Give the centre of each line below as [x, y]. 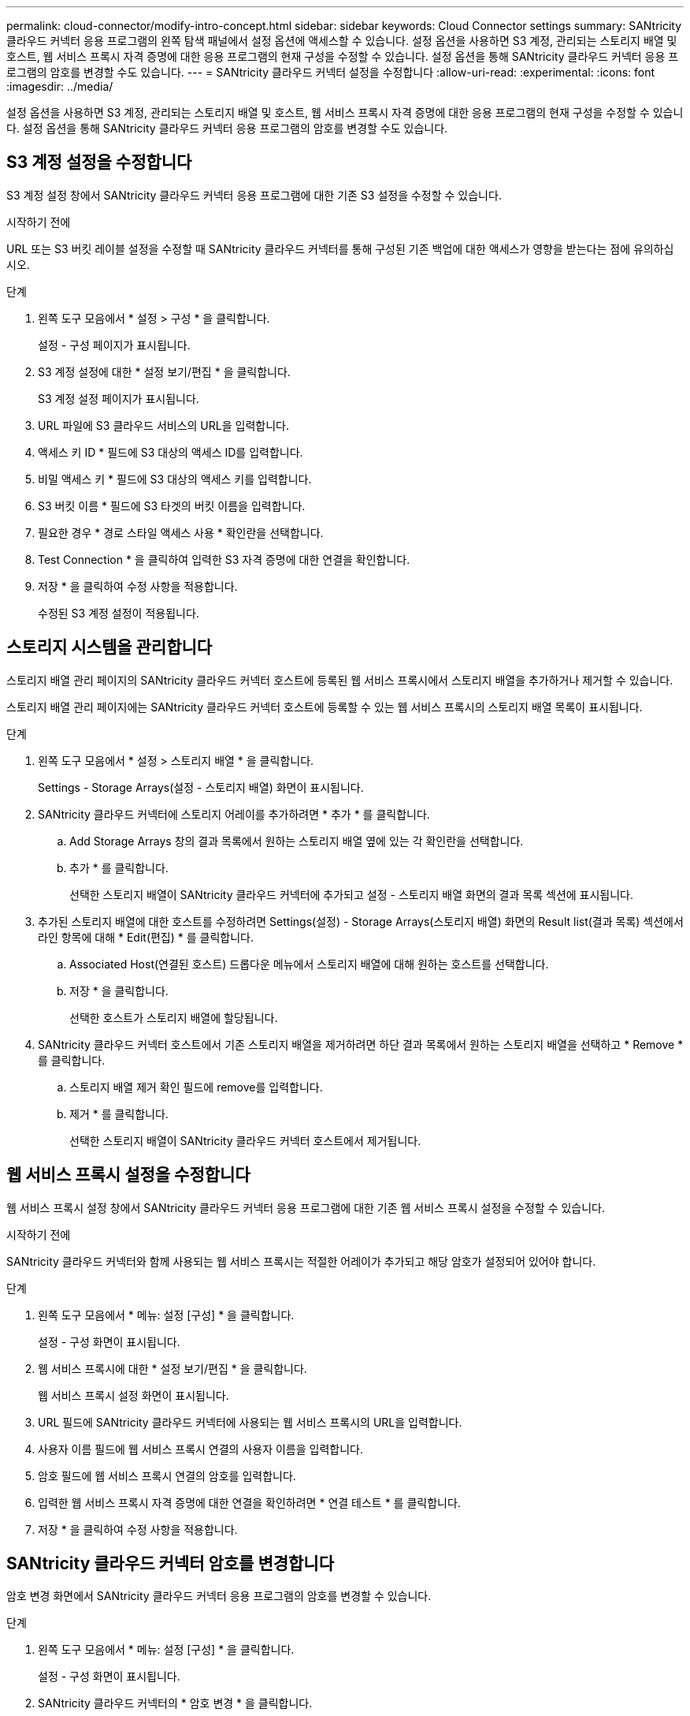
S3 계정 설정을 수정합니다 [99, 162]
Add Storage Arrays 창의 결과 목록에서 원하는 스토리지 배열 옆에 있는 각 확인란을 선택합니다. [297, 841]
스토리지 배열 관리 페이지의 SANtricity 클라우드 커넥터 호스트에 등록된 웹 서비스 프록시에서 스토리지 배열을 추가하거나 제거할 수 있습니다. [340, 680]
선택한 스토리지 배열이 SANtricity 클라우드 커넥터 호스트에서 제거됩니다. [245, 1140]
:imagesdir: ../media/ [60, 86]
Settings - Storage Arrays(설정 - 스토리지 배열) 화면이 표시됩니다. [201, 787]
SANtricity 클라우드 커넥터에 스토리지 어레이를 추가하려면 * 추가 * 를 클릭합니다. [234, 814]
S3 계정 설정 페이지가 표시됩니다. [119, 398]
